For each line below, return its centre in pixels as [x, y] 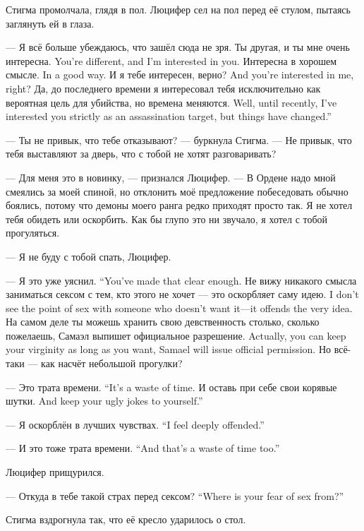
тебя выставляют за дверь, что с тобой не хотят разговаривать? [141, 154]
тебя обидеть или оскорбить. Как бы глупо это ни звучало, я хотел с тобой [167, 219]
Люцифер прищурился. [55, 472]
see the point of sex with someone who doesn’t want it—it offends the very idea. [179, 308]
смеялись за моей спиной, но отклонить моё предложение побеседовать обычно [177, 191]
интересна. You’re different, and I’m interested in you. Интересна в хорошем [171, 60]
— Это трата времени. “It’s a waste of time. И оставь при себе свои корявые [171, 387]
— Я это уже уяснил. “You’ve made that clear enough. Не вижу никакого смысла [181, 280]
